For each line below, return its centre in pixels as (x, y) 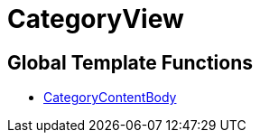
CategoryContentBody (110, 98)
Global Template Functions (130, 62)
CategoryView (96, 19)
